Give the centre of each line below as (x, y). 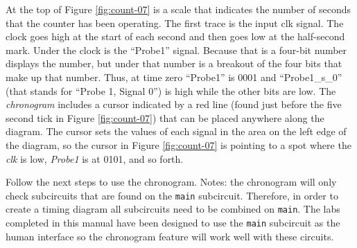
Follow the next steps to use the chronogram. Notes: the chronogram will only (171, 182)
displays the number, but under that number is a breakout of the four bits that (174, 63)
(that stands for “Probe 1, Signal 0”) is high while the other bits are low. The (171, 90)
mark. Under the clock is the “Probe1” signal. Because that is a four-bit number (176, 50)
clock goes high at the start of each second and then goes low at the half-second (175, 36)
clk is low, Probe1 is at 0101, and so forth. (95, 158)
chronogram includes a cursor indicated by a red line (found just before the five (174, 104)
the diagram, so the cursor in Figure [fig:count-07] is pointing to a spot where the (178, 144)
